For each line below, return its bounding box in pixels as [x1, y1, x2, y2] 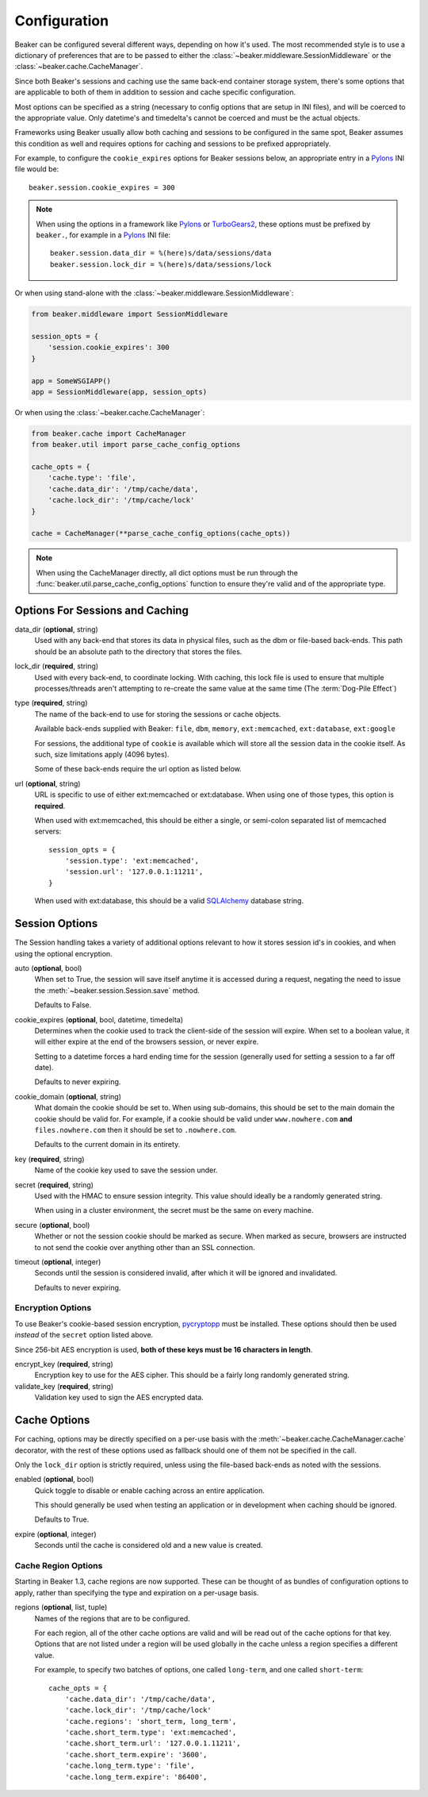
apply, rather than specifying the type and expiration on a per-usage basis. [14, 1587, 259, 1597]
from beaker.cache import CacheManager [31, 429, 186, 438]
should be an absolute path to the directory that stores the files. [34, 647, 243, 656]
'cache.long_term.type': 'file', [64, 1761, 196, 1770]
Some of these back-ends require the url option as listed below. [34, 764, 242, 774]
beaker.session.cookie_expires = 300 [29, 183, 176, 192]
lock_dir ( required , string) [14, 661, 99, 671]
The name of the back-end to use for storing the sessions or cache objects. [34, 709, 281, 718]
